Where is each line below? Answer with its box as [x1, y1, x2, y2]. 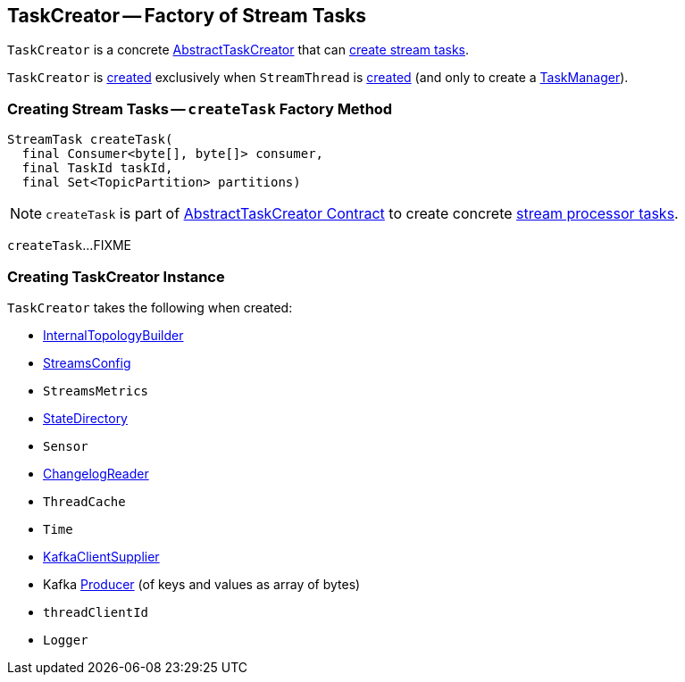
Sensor [43, 438, 88, 453]
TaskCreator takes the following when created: [7, 299, 293, 315]
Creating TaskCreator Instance [7, 267, 225, 286]
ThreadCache [43, 494, 126, 509]
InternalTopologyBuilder [43, 327, 184, 343]
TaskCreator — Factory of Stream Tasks [7, 4, 367, 27]
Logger [43, 632, 88, 647]
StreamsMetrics [43, 383, 149, 398]
